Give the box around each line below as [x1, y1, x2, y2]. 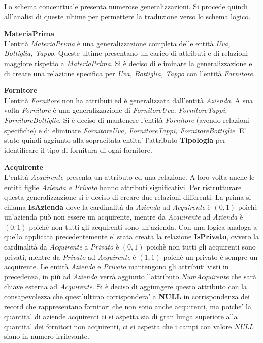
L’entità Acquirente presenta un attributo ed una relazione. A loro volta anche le [4, 171, 255, 182]
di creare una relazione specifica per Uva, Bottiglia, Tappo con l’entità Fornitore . [4, 68, 255, 78]
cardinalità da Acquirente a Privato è [4, 241, 119, 252]
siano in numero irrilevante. [4, 331, 89, 341]
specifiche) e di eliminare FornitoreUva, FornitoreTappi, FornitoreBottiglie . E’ [4, 124, 246, 135]
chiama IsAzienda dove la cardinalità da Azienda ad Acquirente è [4, 201, 211, 212]
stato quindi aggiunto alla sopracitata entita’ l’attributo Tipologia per [4, 135, 226, 145]
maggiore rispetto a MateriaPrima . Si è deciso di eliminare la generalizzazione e [4, 57, 252, 68]
